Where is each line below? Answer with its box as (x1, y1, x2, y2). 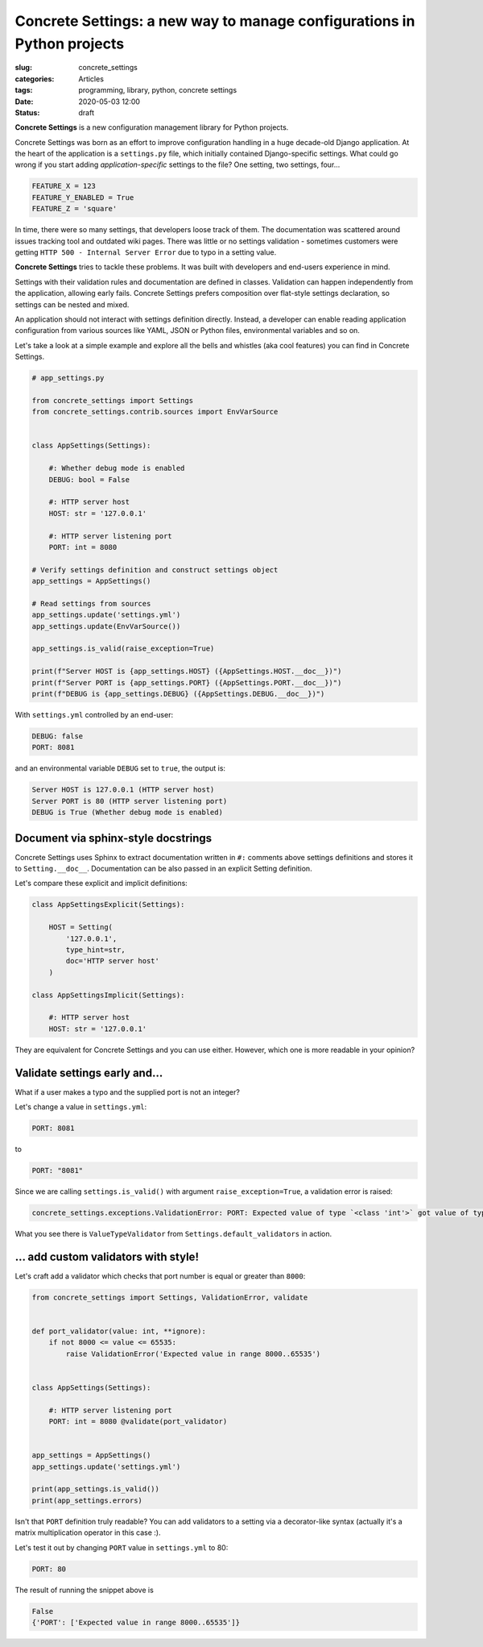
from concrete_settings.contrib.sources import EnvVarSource (31, 407, 279, 417)
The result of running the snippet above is (14, 1585, 155, 1595)
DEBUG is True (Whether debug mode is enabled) (31, 808, 223, 817)
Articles (78, 73, 105, 84)
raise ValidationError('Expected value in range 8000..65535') (65, 1349, 321, 1358)
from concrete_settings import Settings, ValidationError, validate (31, 1292, 308, 1302)
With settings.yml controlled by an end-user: (14, 710, 173, 720)
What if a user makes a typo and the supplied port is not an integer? (14, 1087, 241, 1096)
